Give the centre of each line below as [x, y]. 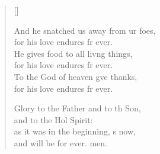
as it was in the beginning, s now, [75, 131]
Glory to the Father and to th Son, [77, 108]
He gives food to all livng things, [73, 53]
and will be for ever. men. [60, 142]
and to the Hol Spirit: [53, 119]
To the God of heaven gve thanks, [76, 76]
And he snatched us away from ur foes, [85, 30]
